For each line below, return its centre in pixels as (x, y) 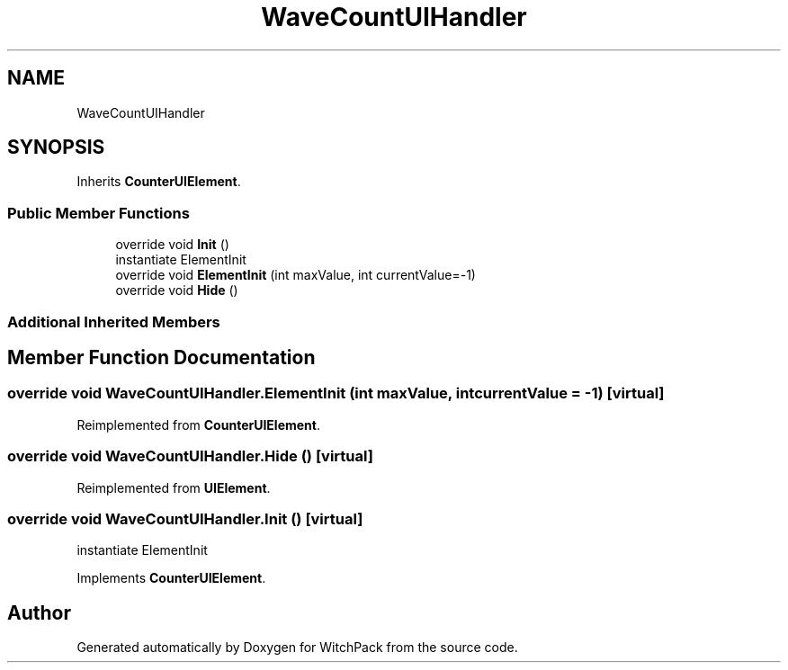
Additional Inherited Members (114, 322)
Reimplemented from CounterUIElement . (198, 424)
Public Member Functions (98, 213)
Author (39, 612)
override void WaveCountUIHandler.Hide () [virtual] (190, 456)
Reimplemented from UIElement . (174, 487)
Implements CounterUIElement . (171, 578)
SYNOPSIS (56, 147)
